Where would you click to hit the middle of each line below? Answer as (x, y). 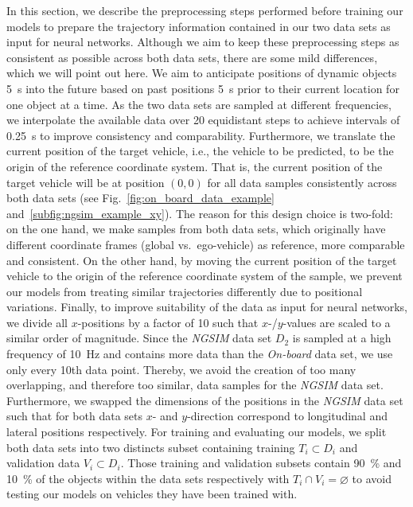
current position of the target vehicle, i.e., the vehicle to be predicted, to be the (200, 151)
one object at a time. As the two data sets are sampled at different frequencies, (199, 104)
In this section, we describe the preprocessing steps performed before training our (205, 10)
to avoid (372, 478)
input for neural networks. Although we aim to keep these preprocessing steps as (203, 42)
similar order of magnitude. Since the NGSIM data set (139, 338)
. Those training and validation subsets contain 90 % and (261, 463)
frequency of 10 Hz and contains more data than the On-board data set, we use (200, 354)
